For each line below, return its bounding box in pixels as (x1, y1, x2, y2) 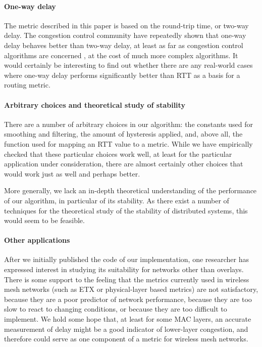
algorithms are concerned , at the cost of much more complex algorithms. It (4, 50, 238, 60)
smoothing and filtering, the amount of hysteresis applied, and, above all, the (4, 128, 243, 139)
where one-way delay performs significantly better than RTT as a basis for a (4, 69, 240, 80)
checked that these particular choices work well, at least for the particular (4, 148, 232, 159)
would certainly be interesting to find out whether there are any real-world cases (4, 60, 253, 70)
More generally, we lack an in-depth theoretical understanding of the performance (4, 185, 257, 196)
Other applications (4, 235, 70, 245)
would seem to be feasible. (4, 215, 85, 226)
